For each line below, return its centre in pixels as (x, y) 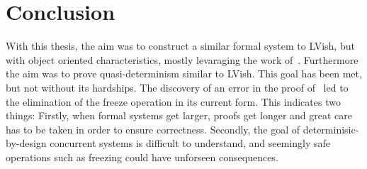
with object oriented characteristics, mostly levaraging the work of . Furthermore (182, 59)
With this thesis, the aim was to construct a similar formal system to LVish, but (180, 46)
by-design (26, 143)
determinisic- (331, 129)
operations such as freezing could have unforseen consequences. (142, 157)
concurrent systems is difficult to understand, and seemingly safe (190, 143)
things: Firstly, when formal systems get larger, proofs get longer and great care (179, 115)
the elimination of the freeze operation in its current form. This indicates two (173, 101)
